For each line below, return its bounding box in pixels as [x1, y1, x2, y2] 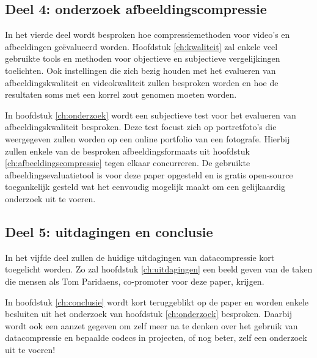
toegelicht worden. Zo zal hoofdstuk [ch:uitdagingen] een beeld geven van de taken [5, 263, 313, 276]
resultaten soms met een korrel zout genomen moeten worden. [5, 88, 237, 101]
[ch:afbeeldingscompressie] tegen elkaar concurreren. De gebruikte [5, 156, 250, 169]
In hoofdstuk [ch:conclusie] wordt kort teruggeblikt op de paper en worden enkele [5, 295, 308, 308]
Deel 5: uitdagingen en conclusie [5, 222, 213, 241]
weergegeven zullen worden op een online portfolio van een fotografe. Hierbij [5, 132, 290, 145]
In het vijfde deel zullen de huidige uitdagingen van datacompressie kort [5, 250, 275, 263]
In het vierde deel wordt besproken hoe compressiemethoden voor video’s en [5, 28, 290, 41]
